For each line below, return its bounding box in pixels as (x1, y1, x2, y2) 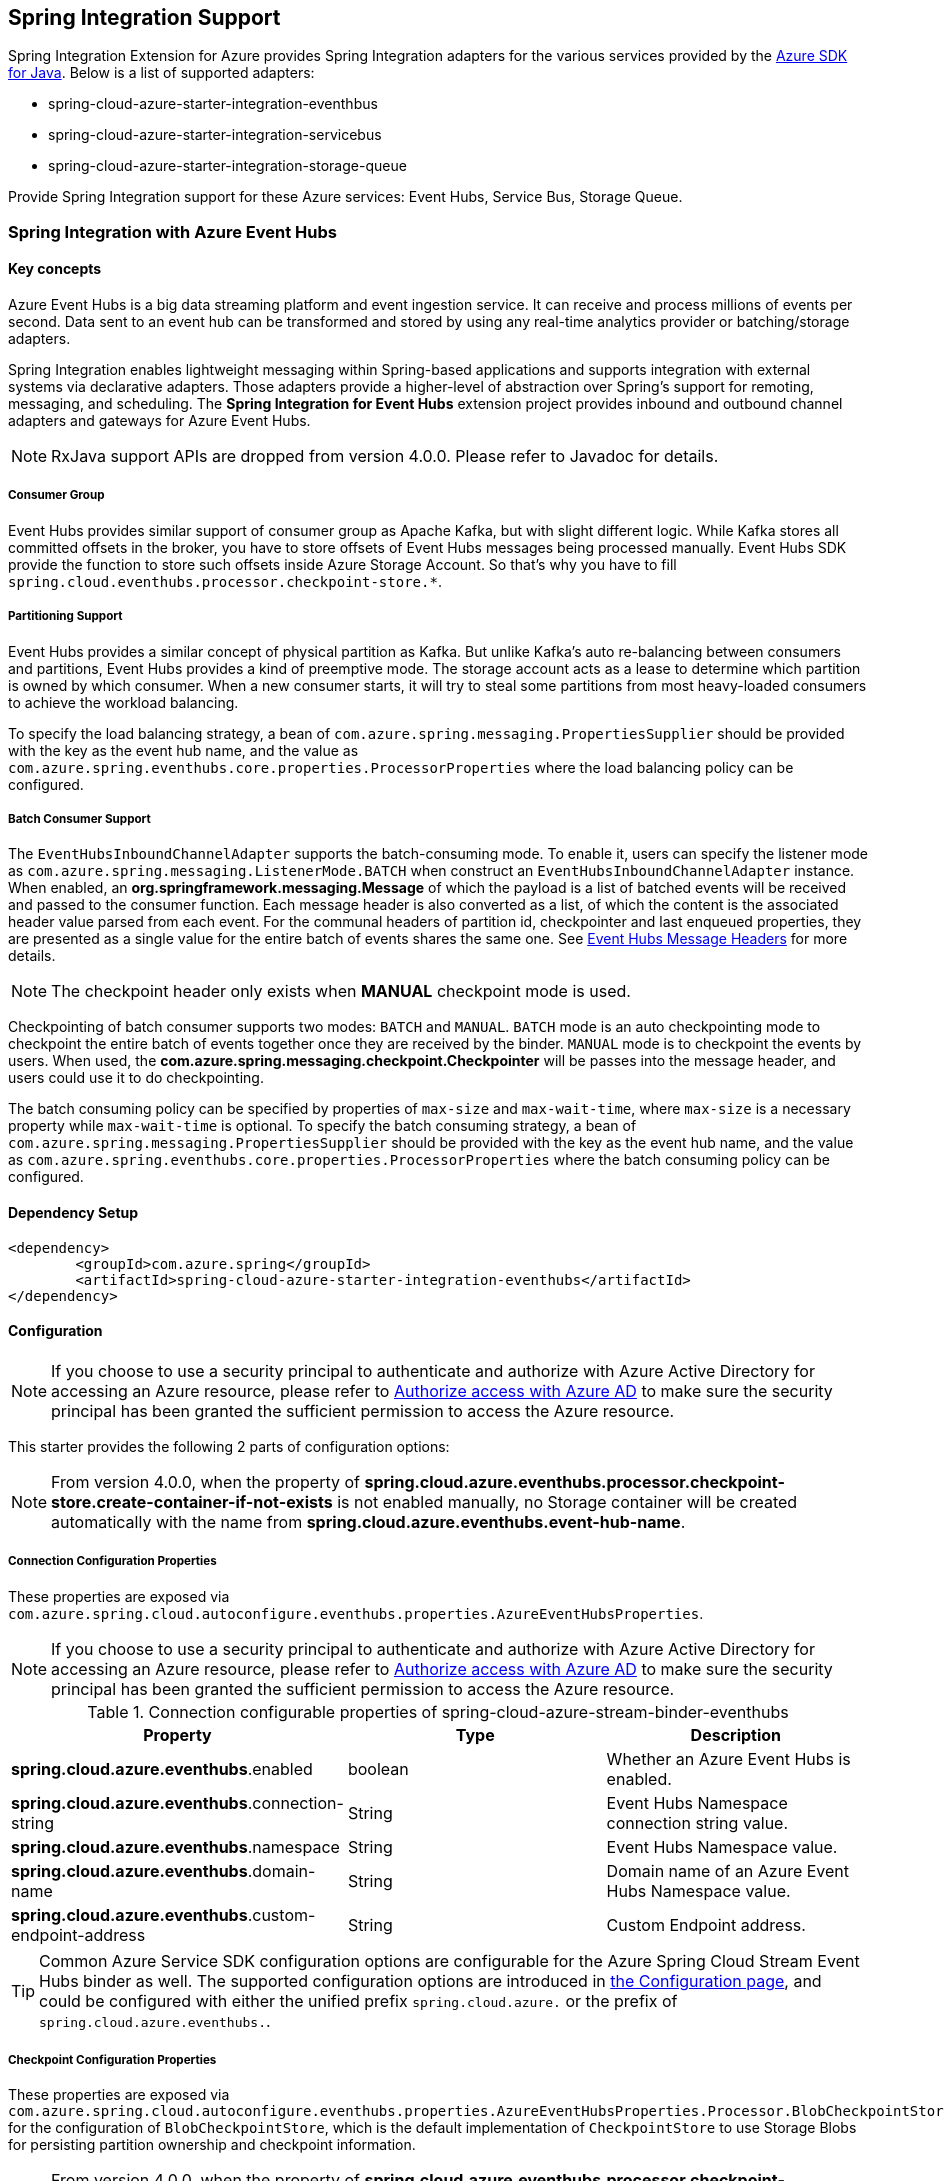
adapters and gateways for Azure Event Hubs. (8, 412, 311, 430)
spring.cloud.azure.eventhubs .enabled (11, 1758, 313, 1779)
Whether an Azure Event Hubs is (606, 1748, 851, 1769)
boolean (347, 1758, 409, 1779)
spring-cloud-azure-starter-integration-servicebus (48, 126, 382, 144)
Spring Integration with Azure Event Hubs (8, 221, 337, 242)
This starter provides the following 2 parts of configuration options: (8, 1437, 450, 1455)
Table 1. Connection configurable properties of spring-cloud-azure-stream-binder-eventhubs (87, 1701, 789, 1722)
